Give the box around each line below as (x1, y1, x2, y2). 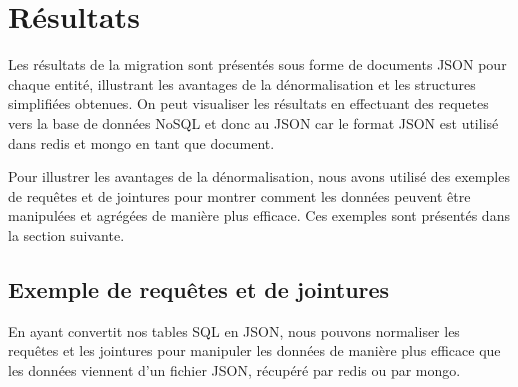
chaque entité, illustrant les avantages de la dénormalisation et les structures (8, 73, 476, 94)
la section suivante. (8, 224, 125, 245)
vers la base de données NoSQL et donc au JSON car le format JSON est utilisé (8, 112, 499, 133)
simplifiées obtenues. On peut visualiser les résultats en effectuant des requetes (8, 93, 489, 114)
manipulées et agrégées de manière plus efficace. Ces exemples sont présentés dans (8, 205, 510, 226)
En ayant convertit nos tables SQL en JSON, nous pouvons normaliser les (8, 320, 460, 341)
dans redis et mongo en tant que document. (8, 132, 275, 153)
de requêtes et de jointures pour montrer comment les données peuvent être (8, 185, 471, 206)
